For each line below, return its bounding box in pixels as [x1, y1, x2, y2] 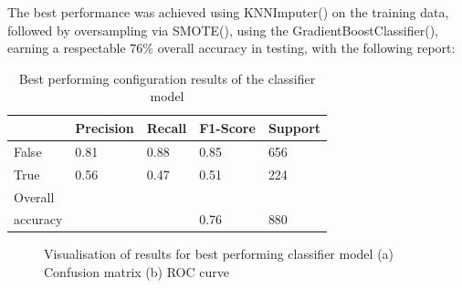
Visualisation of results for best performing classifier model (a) [44, 244, 394, 263]
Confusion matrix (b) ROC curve [44, 262, 229, 282]
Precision [75, 118, 134, 137]
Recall [146, 118, 187, 137]
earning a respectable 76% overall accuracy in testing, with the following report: [7, 38, 456, 57]
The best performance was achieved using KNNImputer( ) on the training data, [7, 3, 449, 21]
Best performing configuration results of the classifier [18, 68, 316, 87]
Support [268, 118, 321, 137]
